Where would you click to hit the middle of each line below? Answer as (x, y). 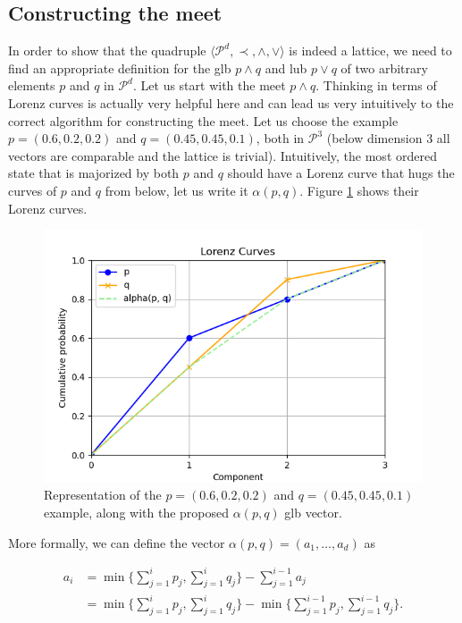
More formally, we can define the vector (117, 542)
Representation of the (103, 495)
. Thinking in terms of (376, 85)
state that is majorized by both (94, 173)
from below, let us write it (176, 190)
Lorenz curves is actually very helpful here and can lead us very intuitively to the (231, 102)
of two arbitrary (384, 67)
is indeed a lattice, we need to (370, 51)
